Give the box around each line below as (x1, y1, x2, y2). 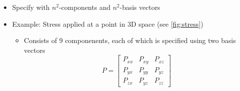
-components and (59, 2, 111, 12)
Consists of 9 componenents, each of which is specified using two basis (24, 35, 236, 45)
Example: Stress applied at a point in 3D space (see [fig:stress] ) (12, 18, 203, 29)
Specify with (12, 2, 50, 12)
